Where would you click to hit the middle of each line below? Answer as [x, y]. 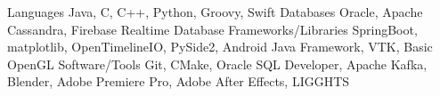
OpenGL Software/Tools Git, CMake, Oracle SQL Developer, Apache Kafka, [217, 64]
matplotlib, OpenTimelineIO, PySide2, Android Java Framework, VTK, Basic [220, 47]
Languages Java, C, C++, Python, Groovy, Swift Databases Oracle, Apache [215, 12]
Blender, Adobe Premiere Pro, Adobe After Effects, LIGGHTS [179, 81]
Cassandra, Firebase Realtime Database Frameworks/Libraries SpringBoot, [212, 29]
